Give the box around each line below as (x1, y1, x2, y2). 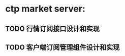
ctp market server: (5, 3, 85, 15)
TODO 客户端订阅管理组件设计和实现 (5, 43, 120, 51)
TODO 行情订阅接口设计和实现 (5, 24, 100, 33)
